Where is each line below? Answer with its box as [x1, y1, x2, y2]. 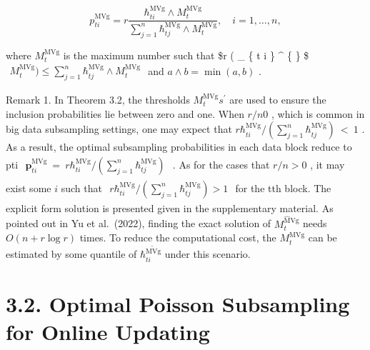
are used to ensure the [229, 91, 326, 106]
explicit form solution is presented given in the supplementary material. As [6, 200, 334, 215]
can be [308, 230, 337, 245]
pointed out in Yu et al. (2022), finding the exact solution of [6, 216, 271, 231]
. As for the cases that [172, 156, 270, 171]
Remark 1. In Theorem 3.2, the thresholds [6, 91, 190, 106]
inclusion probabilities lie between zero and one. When [6, 106, 244, 121]
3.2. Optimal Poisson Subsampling [6, 289, 350, 318]
